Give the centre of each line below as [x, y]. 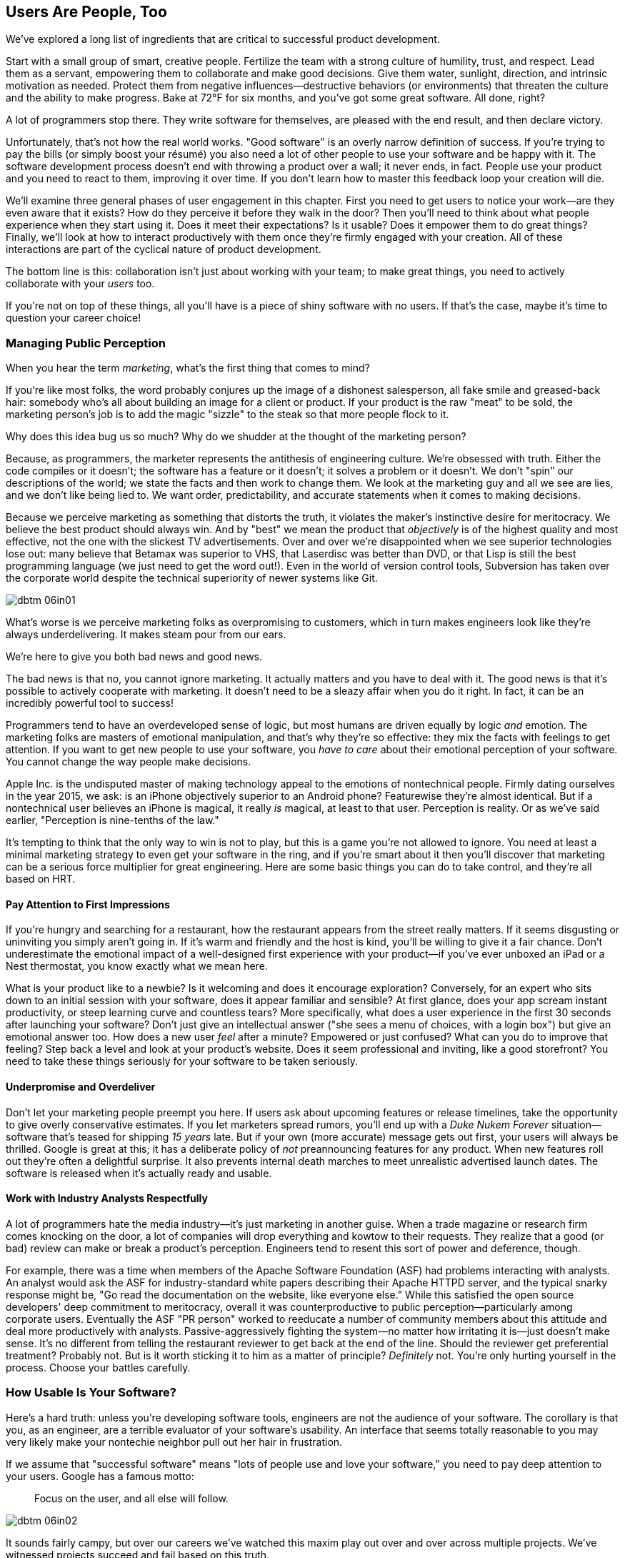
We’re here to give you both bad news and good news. [134, 657]
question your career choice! [74, 318]
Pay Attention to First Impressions [88, 904]
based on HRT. [41, 879]
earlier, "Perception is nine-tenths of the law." [112, 820]
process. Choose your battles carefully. [98, 1367]
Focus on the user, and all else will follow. [131, 1498]
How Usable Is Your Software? [91, 1393]
